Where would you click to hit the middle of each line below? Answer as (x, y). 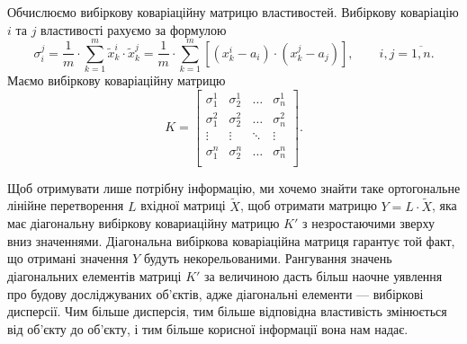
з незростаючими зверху (368, 223)
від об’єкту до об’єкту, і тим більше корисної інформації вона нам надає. (208, 328)
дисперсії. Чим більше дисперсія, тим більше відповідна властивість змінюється (227, 311)
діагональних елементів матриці (94, 275)
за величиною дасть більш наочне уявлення (323, 275)
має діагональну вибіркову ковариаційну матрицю (144, 223)
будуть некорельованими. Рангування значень (268, 258)
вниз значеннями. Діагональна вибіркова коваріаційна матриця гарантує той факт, (231, 240)
